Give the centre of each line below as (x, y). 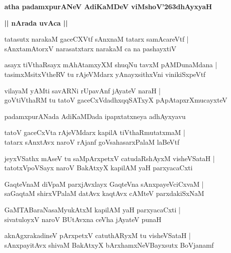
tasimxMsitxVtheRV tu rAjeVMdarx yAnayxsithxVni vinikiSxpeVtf (105, 74)
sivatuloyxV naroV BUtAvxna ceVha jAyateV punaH (83, 219)
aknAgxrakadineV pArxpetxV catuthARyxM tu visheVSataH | (98, 235)
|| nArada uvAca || (36, 22)
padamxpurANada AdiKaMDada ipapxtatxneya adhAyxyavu (95, 116)
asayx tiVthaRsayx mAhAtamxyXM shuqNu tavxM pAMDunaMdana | (111, 65)
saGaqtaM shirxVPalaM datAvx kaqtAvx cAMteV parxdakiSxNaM (104, 193)
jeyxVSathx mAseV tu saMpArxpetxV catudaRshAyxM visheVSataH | (110, 158)
